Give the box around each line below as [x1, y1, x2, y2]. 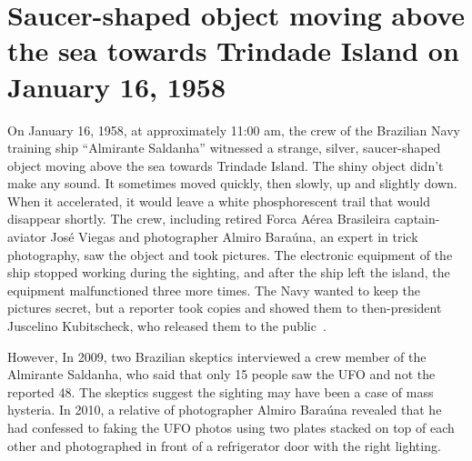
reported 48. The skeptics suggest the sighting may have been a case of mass [7, 382, 434, 401]
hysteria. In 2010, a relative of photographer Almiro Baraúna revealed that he [7, 400, 442, 419]
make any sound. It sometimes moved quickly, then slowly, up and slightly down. [7, 174, 457, 193]
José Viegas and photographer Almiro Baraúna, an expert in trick [50, 227, 418, 246]
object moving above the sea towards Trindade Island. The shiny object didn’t [7, 155, 444, 175]
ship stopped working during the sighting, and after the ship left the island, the [7, 263, 450, 282]
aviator [7, 227, 46, 246]
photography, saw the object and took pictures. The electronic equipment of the [7, 245, 453, 264]
